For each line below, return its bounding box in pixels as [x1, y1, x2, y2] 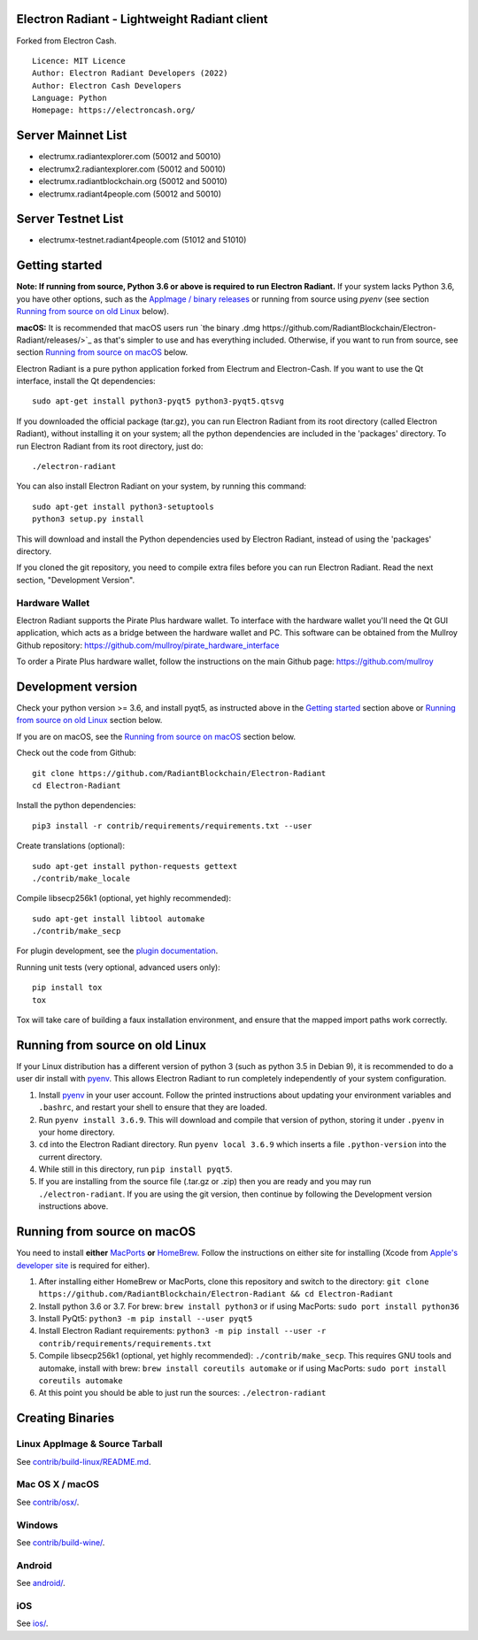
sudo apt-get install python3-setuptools [32, 501, 214, 512]
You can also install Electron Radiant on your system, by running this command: [16, 481, 307, 491]
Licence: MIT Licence [32, 56, 126, 65]
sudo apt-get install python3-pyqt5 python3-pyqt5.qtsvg [32, 397, 285, 406]
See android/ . [16, 1578, 66, 1589]
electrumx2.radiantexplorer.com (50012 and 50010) [38, 164, 226, 174]
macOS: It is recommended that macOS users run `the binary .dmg [16, 322, 261, 333]
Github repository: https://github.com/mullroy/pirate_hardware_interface [16, 640, 280, 651]
